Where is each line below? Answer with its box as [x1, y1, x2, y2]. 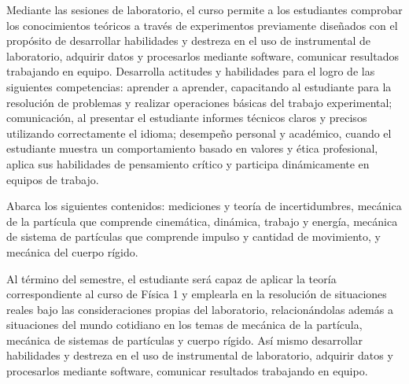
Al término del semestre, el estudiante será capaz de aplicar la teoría [6, 270, 337, 286]
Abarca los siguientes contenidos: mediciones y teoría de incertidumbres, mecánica [6, 198, 402, 214]
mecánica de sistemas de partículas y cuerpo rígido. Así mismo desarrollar [6, 331, 363, 348]
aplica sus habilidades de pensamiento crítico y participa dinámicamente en [6, 155, 370, 172]
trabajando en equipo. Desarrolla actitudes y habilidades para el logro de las [6, 63, 375, 79]
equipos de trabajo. [6, 171, 99, 187]
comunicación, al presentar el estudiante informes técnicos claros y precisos [6, 109, 367, 126]
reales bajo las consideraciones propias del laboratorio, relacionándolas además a [6, 301, 393, 317]
